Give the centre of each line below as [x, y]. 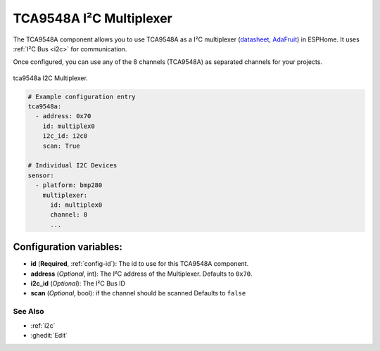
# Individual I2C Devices [72, 166]
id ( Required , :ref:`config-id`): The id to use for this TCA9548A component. [140, 264]
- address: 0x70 [63, 116]
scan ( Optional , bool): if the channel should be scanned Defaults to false [138, 293]
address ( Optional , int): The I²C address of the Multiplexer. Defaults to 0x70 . [141, 274]
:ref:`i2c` [43, 325]
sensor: [41, 175]
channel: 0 [69, 215]
